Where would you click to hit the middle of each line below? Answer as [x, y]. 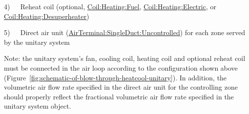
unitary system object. [38, 106]
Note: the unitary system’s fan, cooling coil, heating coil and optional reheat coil [125, 58]
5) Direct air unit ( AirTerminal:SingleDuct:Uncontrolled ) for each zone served [125, 32]
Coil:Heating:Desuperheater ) [47, 16]
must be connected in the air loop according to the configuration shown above [121, 67]
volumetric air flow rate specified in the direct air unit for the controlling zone [121, 87]
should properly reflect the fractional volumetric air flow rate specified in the [119, 96]
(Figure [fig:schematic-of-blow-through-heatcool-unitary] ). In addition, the [115, 77]
